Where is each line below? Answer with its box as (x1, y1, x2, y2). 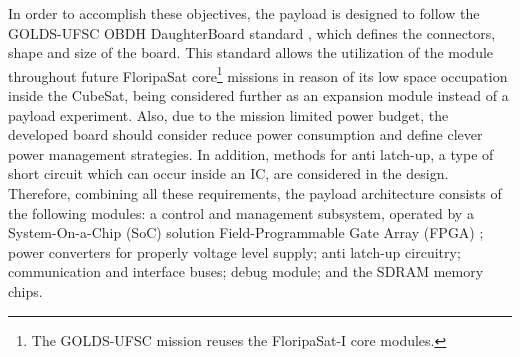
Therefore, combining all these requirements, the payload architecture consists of (8, 183, 502, 203)
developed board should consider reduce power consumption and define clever (8, 124, 483, 145)
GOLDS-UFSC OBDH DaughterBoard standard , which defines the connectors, (8, 22, 496, 43)
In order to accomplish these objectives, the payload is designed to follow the (8, 3, 480, 23)
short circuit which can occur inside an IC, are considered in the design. (8, 163, 449, 184)
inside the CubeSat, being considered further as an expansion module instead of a (8, 85, 509, 106)
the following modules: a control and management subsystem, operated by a (8, 202, 474, 223)
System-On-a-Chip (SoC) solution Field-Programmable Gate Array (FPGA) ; (8, 222, 484, 243)
